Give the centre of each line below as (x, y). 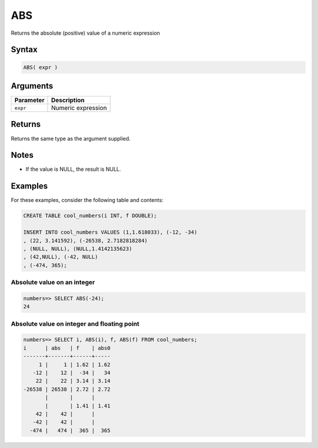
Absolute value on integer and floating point (75, 324)
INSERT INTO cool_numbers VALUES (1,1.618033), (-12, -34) (110, 232)
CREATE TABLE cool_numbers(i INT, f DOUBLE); (90, 216)
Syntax (24, 50)
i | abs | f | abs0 (67, 348)
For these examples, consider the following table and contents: (87, 200)
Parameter (29, 100)
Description (68, 100)
